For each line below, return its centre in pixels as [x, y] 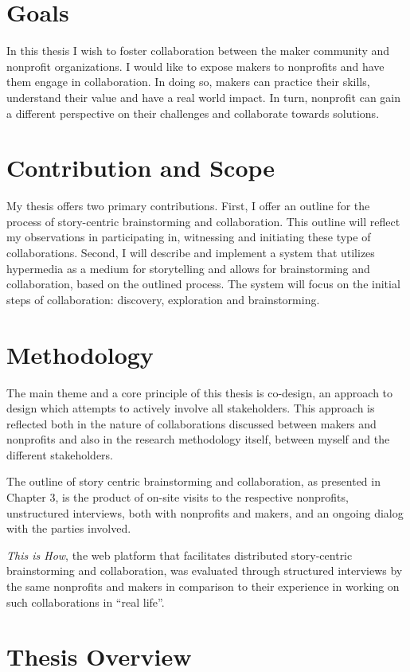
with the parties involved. [69, 528]
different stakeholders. [60, 454]
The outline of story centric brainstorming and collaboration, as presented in [193, 481]
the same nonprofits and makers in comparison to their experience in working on [203, 586]
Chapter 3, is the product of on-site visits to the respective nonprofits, [178, 497]
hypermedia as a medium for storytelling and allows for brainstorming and [188, 268]
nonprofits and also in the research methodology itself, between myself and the [198, 439]
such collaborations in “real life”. [86, 602]
